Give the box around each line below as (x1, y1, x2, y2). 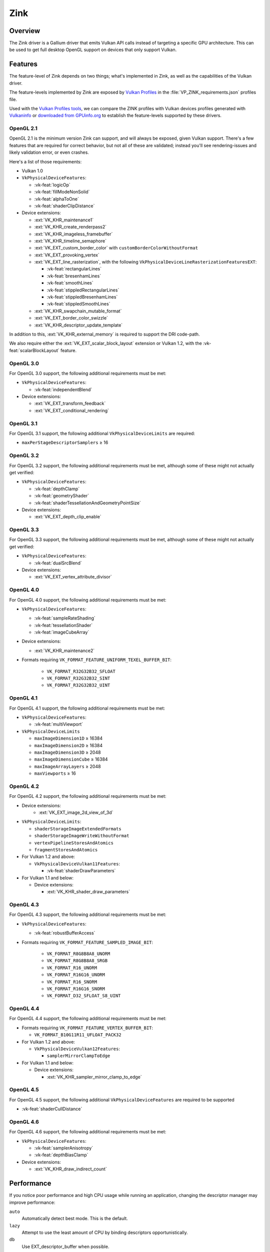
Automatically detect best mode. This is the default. (21, 1215, 128, 1221)
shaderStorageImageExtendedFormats (34, 826, 122, 831)
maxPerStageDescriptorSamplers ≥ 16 (21, 440, 108, 446)
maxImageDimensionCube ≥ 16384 (34, 756, 108, 762)
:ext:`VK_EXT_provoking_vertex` (34, 252, 99, 258)
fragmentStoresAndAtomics (34, 847, 98, 852)
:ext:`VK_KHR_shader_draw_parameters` (46, 889, 130, 895)
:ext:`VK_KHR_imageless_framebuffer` (34, 231, 113, 237)
